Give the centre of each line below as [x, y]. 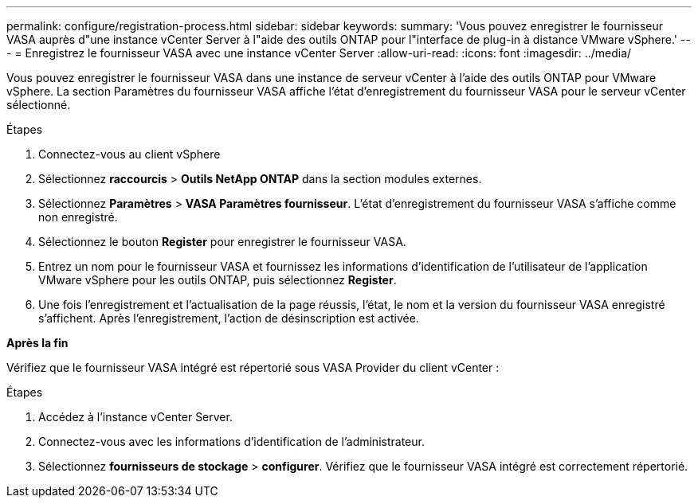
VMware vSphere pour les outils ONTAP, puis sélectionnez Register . [218, 280]
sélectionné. [39, 105]
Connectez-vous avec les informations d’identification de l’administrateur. [231, 441]
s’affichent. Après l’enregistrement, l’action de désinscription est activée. [229, 318]
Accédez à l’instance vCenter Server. [135, 417]
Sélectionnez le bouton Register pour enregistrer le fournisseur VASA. [222, 242]
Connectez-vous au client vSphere [129, 154]
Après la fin [37, 343]
